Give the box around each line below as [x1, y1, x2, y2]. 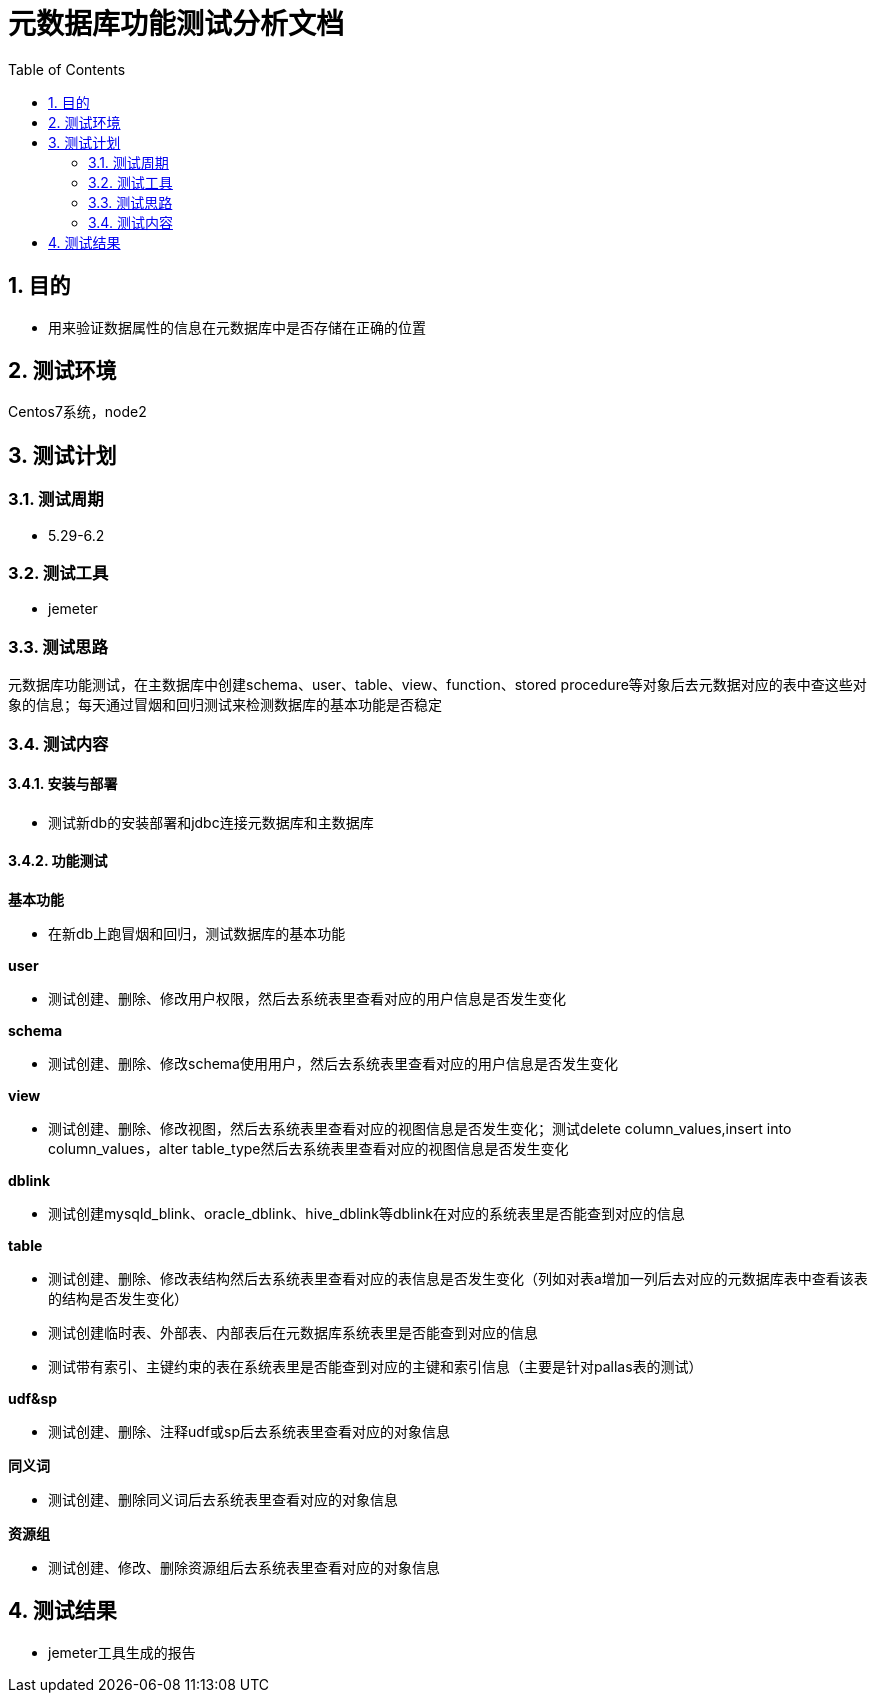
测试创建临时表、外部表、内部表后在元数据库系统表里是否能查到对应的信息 [48, 1323, 538, 1341]
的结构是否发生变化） [48, 1289, 188, 1307]
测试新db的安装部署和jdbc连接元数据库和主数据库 [48, 813, 374, 831]
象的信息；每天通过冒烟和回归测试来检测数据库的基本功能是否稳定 [8, 696, 442, 714]
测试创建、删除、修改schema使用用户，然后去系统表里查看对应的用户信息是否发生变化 [48, 1054, 618, 1072]
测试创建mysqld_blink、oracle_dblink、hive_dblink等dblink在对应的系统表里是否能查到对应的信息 [48, 1204, 685, 1222]
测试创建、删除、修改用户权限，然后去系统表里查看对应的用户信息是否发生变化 [48, 989, 566, 1007]
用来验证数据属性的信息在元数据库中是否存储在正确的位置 [48, 318, 426, 336]
